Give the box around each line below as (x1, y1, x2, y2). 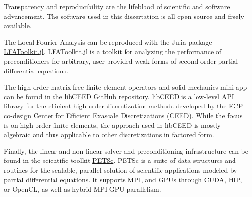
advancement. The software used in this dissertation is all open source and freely (4, 11, 244, 21)
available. (4, 20, 32, 31)
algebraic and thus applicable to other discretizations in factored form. (4, 129, 214, 140)
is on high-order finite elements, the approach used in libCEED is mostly (4, 120, 221, 130)
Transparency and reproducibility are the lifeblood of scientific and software (4, 1, 230, 11)
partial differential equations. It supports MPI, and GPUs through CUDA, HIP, (4, 174, 242, 184)
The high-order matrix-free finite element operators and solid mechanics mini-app (4, 82, 247, 92)
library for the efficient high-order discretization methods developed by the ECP (4, 101, 243, 111)
